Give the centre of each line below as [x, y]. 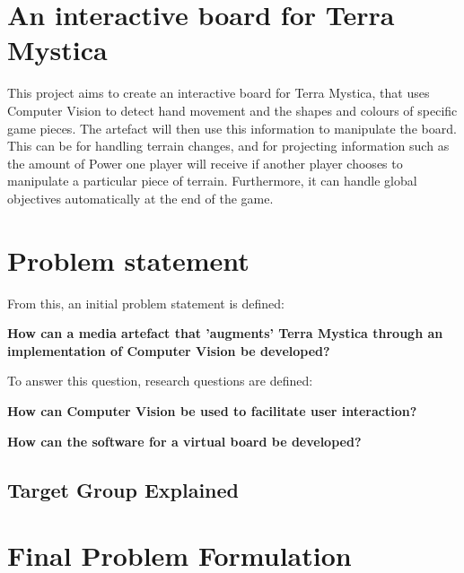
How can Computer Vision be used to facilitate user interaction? [212, 410]
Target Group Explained [123, 489]
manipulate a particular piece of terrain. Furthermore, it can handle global [212, 181]
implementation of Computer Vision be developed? [169, 350]
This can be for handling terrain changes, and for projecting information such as [228, 146]
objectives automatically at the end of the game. [140, 198]
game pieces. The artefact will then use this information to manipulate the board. [232, 128]
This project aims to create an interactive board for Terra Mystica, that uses [219, 93]
